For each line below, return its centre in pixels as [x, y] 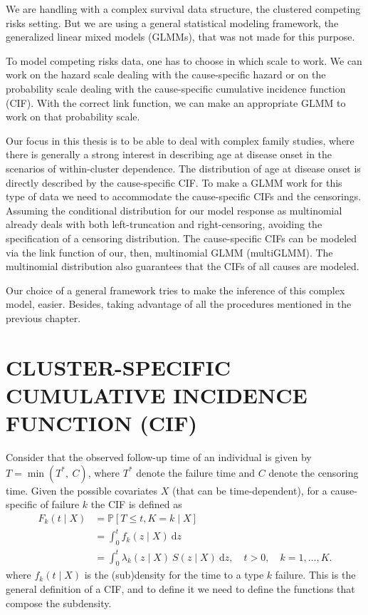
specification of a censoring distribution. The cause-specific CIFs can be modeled [182, 238]
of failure [60, 504]
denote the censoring [314, 472]
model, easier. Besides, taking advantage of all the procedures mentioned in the [179, 304]
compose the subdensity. [59, 603]
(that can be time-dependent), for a [249, 490]
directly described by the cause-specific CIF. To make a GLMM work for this [174, 182]
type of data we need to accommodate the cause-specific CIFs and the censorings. [184, 196]
